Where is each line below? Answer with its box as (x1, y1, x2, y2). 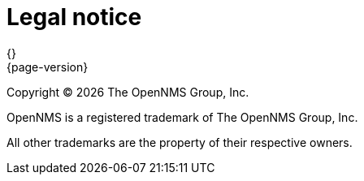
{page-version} (6, 59, 89, 74)
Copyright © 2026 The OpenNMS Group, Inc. (6, 84, 249, 99)
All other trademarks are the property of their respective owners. (6, 135, 353, 149)
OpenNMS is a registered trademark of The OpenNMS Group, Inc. (6, 110, 358, 124)
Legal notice (6, 3, 142, 31)
